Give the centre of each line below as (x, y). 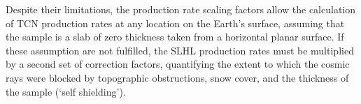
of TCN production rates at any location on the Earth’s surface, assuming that (175, 23)
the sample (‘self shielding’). (66, 91)
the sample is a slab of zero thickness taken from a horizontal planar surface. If (175, 37)
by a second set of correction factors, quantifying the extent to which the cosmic (178, 64)
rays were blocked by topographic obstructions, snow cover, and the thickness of (177, 77)
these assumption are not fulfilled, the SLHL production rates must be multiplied (180, 50)
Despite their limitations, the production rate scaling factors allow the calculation (181, 9)
